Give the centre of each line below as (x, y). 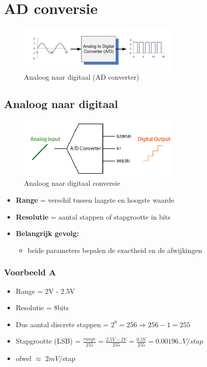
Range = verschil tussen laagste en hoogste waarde (95, 199)
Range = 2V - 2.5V (45, 291)
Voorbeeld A (30, 272)
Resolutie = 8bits (42, 307)
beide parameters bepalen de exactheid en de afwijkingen (115, 250)
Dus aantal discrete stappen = (62, 324)
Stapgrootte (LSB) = (48, 341)
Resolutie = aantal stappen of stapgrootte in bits (93, 216)
